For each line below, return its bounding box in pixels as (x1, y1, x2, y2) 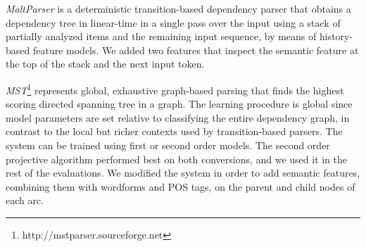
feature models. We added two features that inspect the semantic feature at (32, 42, 359, 57)
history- (319, 29, 353, 44)
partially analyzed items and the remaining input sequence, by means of (6, 29, 317, 44)
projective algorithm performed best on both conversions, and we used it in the (6, 151, 348, 166)
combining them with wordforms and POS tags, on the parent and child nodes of (6, 179, 355, 194)
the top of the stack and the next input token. (6, 56, 205, 71)
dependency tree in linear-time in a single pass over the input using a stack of (6, 15, 341, 30)
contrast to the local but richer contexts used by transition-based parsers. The (6, 124, 343, 139)
